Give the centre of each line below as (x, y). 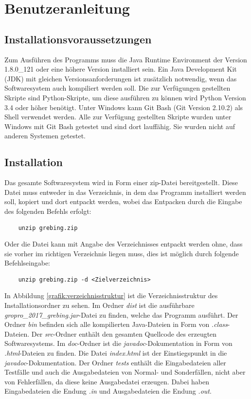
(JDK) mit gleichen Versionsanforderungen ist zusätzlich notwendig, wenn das (121, 78)
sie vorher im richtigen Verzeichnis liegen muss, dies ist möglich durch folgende (122, 253)
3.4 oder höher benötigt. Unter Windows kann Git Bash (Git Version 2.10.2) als (124, 107)
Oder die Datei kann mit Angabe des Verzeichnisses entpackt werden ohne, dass (124, 244)
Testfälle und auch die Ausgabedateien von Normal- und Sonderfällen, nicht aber (125, 372)
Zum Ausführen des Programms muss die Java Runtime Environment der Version (126, 59)
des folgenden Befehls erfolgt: (48, 211)
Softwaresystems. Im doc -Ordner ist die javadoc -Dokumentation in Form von (118, 343)
